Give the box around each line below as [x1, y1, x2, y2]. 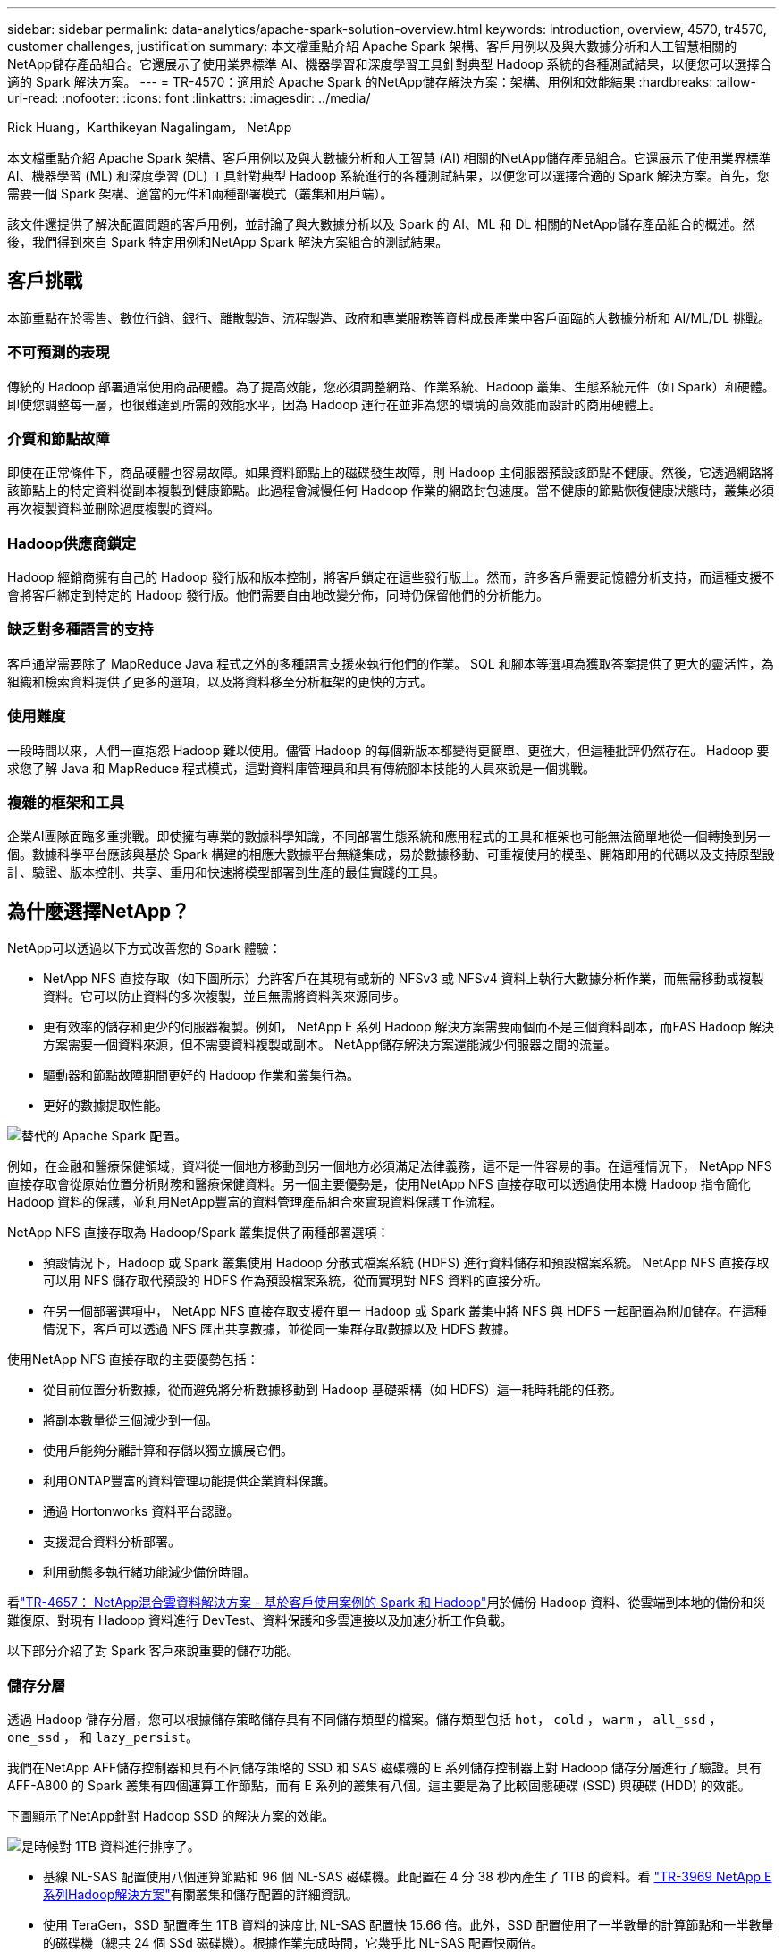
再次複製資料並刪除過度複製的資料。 [7, 501, 220, 517]
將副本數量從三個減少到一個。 [43, 1412, 218, 1428]
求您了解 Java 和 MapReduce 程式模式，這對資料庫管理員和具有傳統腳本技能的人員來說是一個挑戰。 [7, 760, 596, 776]
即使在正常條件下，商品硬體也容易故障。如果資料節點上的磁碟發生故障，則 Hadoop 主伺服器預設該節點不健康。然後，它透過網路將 [7, 465, 775, 481]
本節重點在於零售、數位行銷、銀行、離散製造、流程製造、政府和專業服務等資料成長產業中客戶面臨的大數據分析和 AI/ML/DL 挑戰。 [7, 309, 770, 325]
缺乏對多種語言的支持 [7, 620, 154, 639]
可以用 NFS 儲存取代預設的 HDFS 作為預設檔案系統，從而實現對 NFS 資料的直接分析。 [43, 1273, 548, 1289]
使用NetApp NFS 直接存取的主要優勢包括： [7, 1351, 259, 1367]
